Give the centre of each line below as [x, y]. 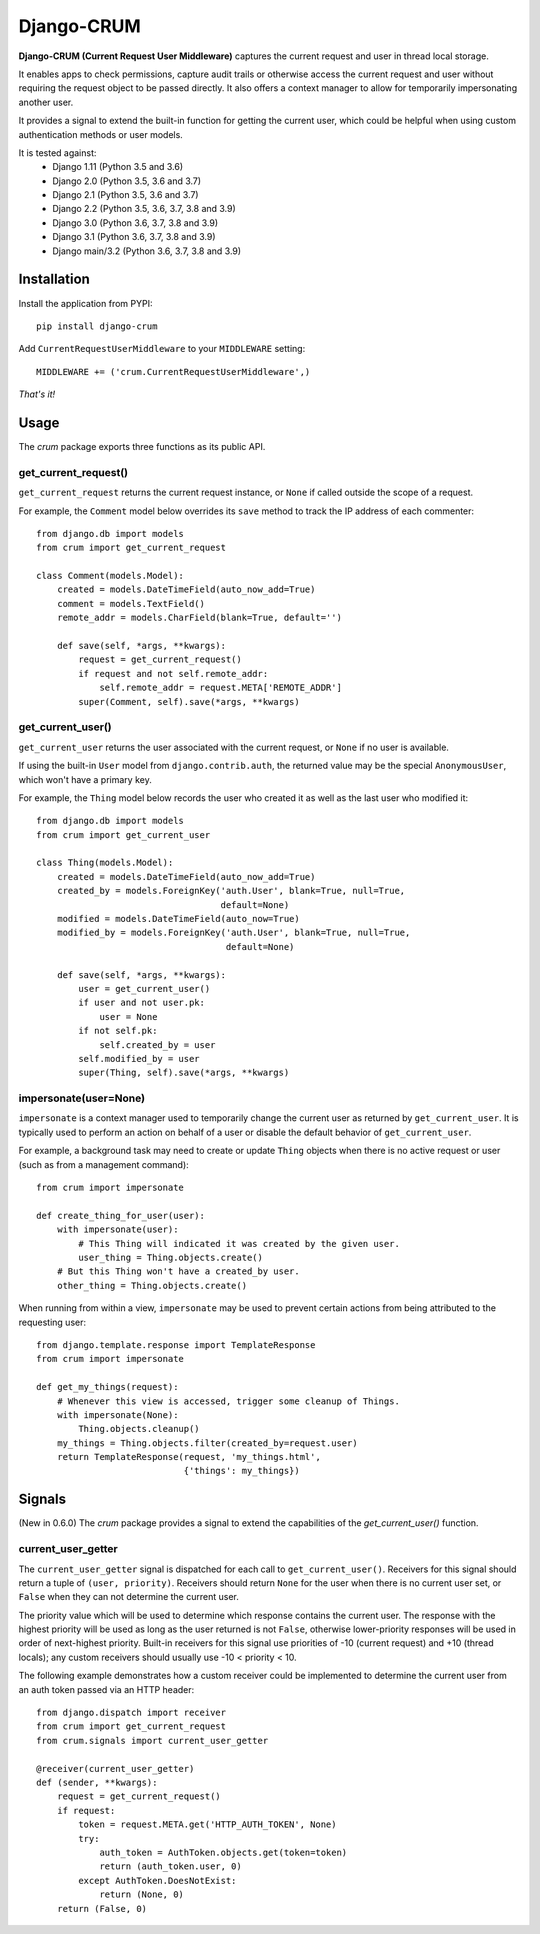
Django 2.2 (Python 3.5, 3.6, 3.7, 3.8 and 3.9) [144, 209]
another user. [46, 102]
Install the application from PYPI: [85, 303]
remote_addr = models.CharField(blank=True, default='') [199, 618]
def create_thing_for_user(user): [120, 1215]
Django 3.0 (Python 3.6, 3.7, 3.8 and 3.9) [135, 222]
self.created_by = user [157, 1044]
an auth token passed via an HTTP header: [106, 1689]
